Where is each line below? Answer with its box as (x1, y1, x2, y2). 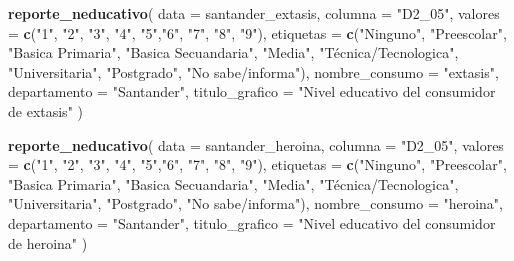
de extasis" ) (8, 100, 83, 121)
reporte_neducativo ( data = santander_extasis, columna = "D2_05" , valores (8, 3, 500, 23)
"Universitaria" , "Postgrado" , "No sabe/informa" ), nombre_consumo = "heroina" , (8, 193, 504, 214)
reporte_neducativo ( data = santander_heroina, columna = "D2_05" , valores (8, 134, 504, 155)
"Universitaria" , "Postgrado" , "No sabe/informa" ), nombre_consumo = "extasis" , (8, 61, 499, 82)
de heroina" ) (8, 232, 88, 253)
